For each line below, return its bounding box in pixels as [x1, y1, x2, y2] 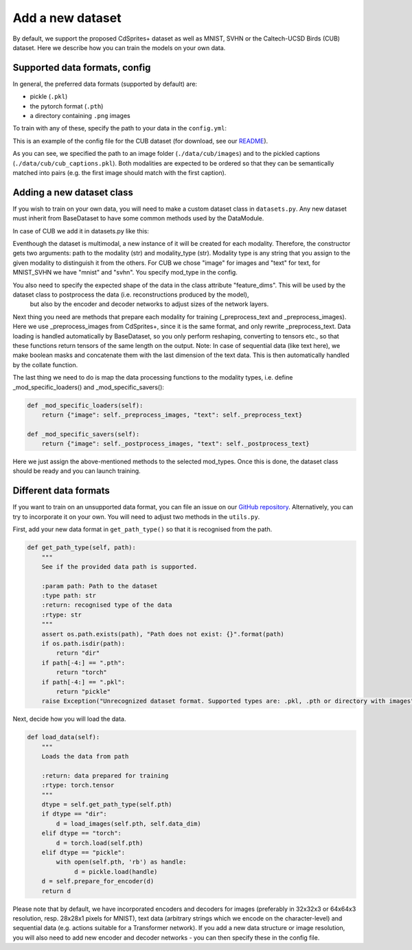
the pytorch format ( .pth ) [30, 102, 104, 110]
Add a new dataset [12, 10, 122, 25]
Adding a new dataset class [12, 186, 134, 198]
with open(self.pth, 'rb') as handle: [56, 858, 187, 866]
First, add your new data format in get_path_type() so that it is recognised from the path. [12, 525, 273, 533]
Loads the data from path [41, 752, 129, 761]
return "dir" [56, 649, 100, 657]
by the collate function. [12, 360, 78, 369]
